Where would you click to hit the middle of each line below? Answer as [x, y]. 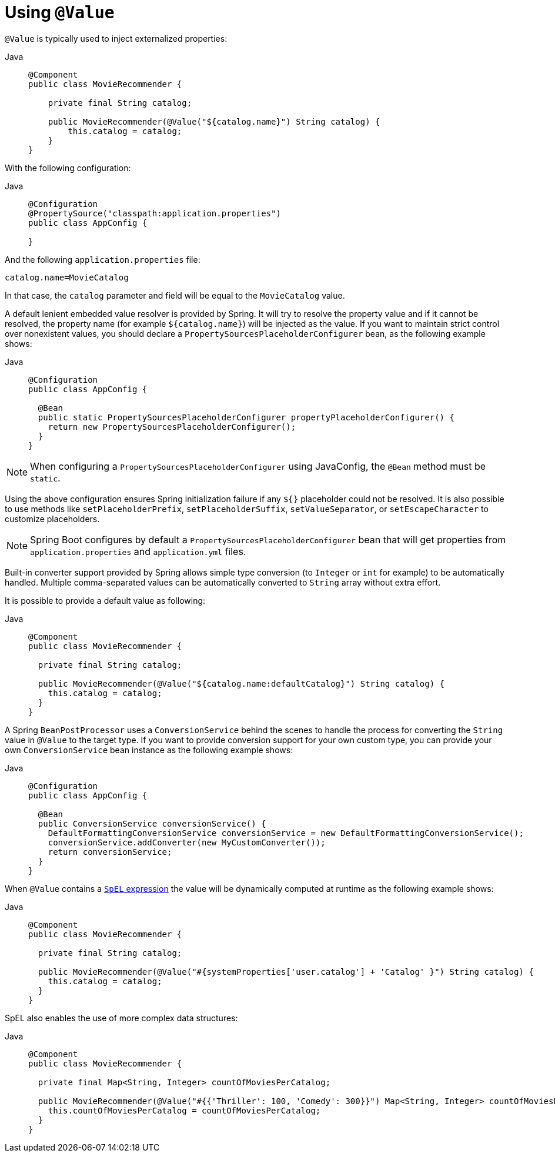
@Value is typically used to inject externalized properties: [116, 38]
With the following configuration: [68, 168]
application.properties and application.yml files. [138, 551]
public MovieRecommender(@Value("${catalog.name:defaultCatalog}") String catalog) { [241, 683]
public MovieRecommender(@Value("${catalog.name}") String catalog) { [214, 121]
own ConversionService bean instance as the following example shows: [149, 750]
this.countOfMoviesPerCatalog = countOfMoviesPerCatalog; [184, 1110]
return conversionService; [110, 852]
